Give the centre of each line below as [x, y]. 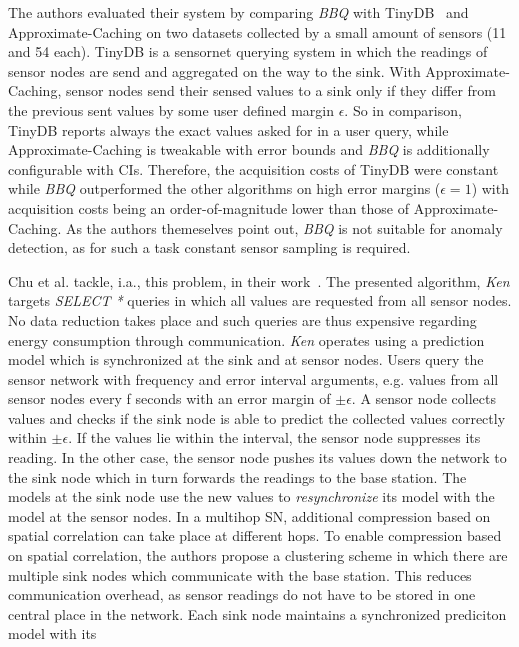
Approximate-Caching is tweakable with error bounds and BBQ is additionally [249, 149]
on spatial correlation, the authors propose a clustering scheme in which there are [258, 555]
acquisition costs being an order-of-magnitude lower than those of [208, 207]
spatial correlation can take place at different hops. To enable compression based [255, 535]
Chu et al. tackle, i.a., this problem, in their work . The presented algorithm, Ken [259, 280]
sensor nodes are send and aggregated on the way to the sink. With [214, 70]
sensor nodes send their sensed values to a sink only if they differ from [281, 90]
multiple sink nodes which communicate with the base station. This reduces [240, 574]
